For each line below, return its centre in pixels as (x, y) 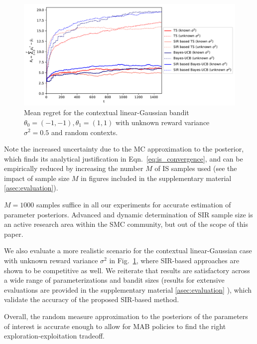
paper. (14, 234)
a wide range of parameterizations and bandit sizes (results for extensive (114, 280)
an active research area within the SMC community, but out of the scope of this (126, 224)
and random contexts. (84, 132)
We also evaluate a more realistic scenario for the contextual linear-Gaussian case (128, 251)
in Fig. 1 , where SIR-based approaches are (174, 260)
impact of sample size (37, 178)
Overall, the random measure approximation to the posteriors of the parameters (126, 316)
